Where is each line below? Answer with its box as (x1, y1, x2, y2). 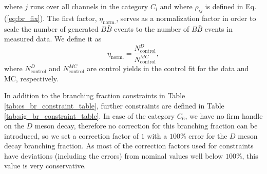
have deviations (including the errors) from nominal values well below (4, 150, 223, 161)
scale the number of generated (4, 23, 99, 34)
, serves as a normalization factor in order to (116, 12, 256, 23)
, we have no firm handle (185, 110, 263, 121)
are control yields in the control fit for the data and (87, 63, 249, 74)
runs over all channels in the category (30, 1, 148, 11)
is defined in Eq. (205, 1, 257, 11)
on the (4, 120, 24, 131)
